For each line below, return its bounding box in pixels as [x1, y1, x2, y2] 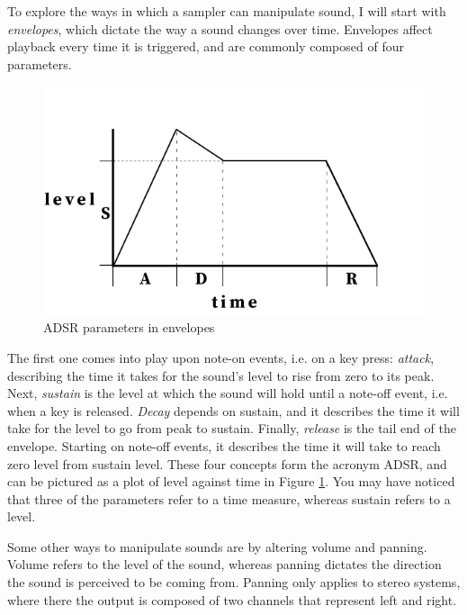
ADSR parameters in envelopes [43, 318, 215, 337]
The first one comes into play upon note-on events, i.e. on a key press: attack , [7, 348, 435, 366]
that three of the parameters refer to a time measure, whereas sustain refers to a [7, 489, 451, 508]
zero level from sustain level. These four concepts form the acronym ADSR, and [7, 454, 447, 473]
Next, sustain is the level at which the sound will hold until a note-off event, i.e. [7, 384, 448, 402]
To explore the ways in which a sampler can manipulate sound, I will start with [7, 2, 446, 20]
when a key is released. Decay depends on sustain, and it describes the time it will [7, 401, 460, 420]
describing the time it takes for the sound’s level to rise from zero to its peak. [7, 366, 435, 384]
